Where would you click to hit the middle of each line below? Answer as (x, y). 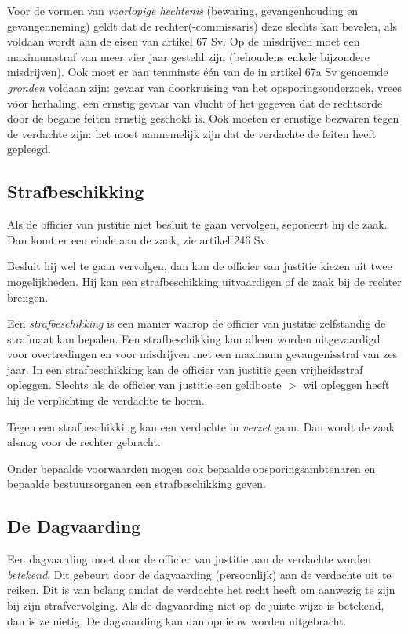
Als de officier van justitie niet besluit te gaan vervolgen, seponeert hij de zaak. (197, 224)
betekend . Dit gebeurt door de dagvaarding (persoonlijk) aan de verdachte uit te (199, 574)
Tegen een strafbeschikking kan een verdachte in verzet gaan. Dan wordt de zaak (201, 426)
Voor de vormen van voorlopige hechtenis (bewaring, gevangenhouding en (183, 10)
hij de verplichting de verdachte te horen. (106, 400)
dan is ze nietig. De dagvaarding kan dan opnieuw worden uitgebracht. (177, 620)
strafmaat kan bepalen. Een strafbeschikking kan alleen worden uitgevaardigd (194, 338)
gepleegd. (29, 149)
